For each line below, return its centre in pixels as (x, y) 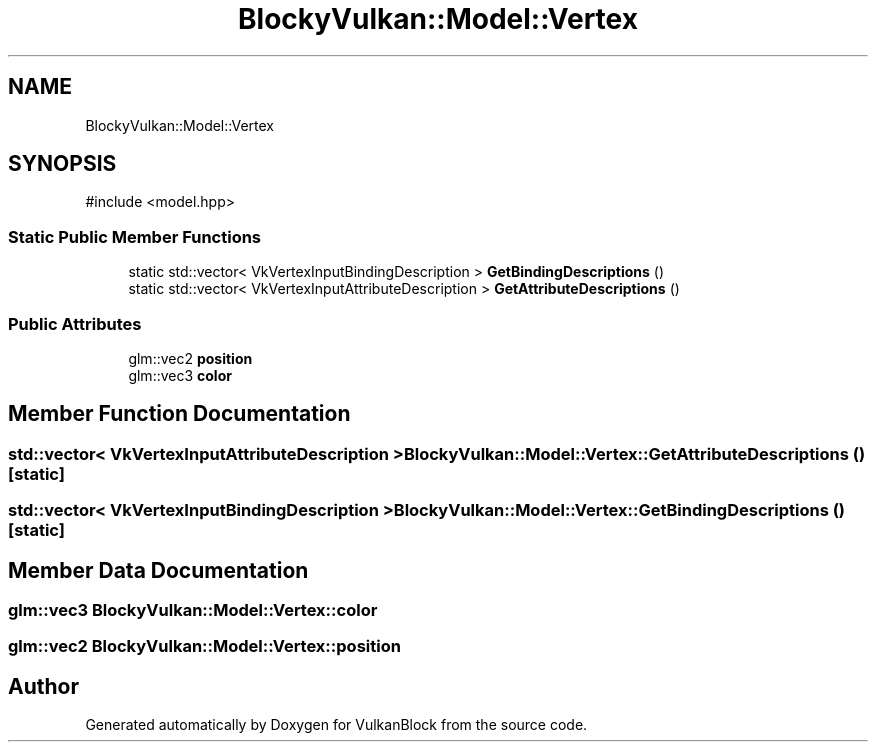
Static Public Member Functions (135, 236)
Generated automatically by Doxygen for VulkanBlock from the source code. (336, 725)
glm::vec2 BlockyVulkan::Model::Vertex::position (204, 646)
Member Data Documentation (158, 570)
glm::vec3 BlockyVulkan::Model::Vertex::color (193, 610)
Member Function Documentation (179, 414)
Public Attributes (75, 323)
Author (43, 686)
